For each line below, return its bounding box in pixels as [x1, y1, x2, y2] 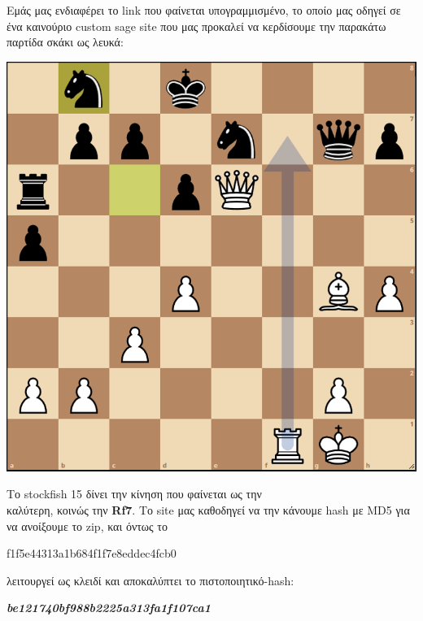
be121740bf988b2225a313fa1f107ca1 [7, 599, 211, 616]
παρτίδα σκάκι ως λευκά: [7, 33, 124, 50]
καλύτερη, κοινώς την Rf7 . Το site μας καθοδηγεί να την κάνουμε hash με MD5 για [7, 501, 410, 518]
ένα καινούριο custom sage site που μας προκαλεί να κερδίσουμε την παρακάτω [7, 17, 386, 34]
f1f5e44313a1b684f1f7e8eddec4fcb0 [7, 545, 177, 562]
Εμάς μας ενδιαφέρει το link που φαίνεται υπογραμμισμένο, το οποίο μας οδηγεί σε [7, 2, 401, 18]
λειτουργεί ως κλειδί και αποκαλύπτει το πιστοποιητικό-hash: [7, 571, 294, 588]
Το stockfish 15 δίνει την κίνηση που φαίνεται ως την [7, 485, 262, 502]
